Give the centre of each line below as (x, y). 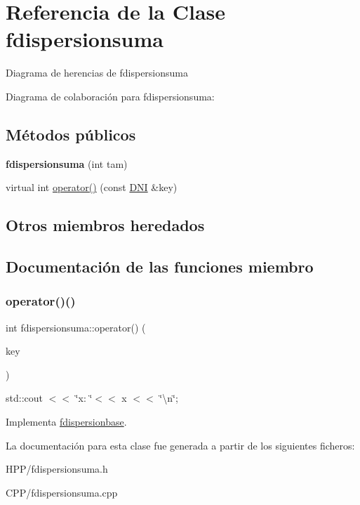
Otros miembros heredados (105, 225)
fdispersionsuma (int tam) (67, 163)
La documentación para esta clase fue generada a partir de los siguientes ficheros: (180, 445)
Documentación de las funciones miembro (160, 267)
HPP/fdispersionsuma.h (57, 469)
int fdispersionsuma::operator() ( (76, 327)
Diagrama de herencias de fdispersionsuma (97, 73)
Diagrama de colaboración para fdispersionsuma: (110, 96)
